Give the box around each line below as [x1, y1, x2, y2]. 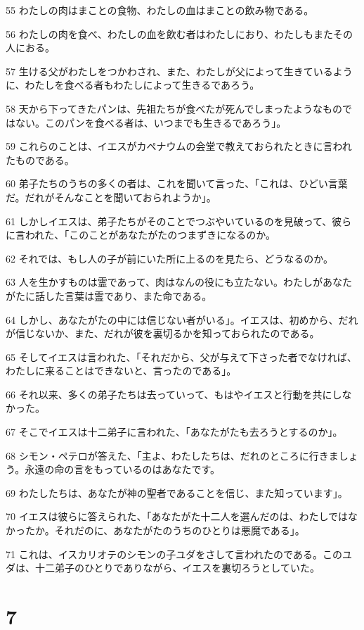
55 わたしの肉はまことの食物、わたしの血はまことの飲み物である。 [6, 3, 314, 17]
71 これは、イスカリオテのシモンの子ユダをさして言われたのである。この [6, 546, 342, 561]
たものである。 [6, 152, 74, 167]
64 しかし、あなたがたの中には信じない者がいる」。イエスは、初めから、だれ [6, 312, 358, 327]
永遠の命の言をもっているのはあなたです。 [25, 462, 221, 477]
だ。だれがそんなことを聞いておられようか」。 [6, 189, 216, 204]
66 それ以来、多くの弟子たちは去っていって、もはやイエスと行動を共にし [6, 386, 342, 401]
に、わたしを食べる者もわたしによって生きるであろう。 [6, 77, 260, 92]
